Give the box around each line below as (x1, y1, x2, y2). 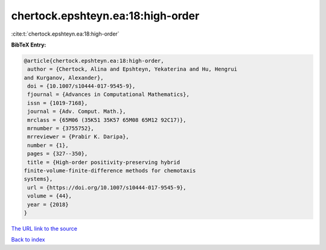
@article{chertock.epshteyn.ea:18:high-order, (24, 57, 164, 64)
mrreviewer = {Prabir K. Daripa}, (27, 133, 129, 140)
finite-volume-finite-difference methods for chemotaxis (24, 167, 196, 174)
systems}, (24, 176, 53, 182)
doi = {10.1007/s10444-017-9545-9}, (27, 83, 136, 90)
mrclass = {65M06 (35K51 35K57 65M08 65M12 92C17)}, (27, 117, 187, 123)
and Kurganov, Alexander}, (24, 74, 104, 81)
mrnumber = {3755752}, (27, 125, 95, 132)
